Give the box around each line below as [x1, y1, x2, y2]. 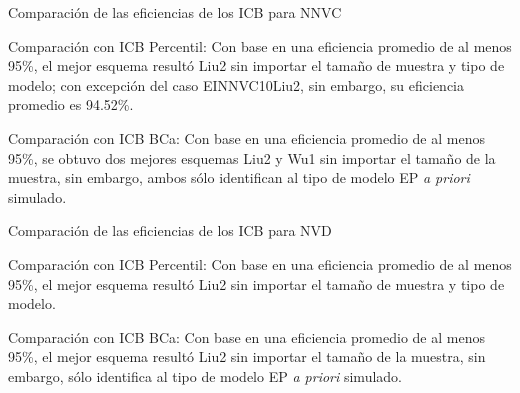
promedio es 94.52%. [8, 94, 134, 115]
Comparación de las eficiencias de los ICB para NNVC [8, 2, 342, 22]
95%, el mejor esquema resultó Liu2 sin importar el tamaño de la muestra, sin [8, 346, 486, 367]
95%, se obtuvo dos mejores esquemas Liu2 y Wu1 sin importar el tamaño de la [8, 147, 496, 168]
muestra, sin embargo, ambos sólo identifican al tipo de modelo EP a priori [8, 167, 470, 188]
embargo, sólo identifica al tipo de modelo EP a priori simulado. [8, 365, 402, 386]
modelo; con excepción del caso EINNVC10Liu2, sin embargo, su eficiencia [8, 74, 465, 95]
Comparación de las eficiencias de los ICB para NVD [8, 220, 332, 241]
